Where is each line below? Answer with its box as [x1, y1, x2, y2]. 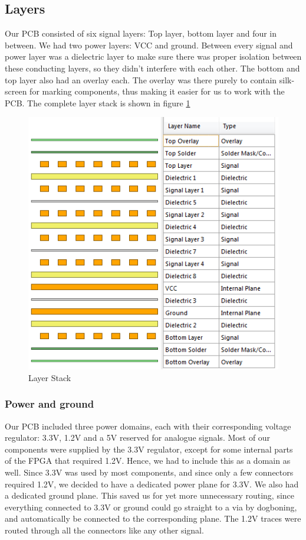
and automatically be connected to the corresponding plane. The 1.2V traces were [5, 512, 301, 525]
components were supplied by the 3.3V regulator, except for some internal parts [5, 443, 293, 455]
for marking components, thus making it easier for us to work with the [29, 85, 285, 97]
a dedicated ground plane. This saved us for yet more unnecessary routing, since [5, 489, 295, 502]
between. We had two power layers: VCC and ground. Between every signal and [5, 38, 293, 51]
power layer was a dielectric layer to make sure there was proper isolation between [5, 50, 302, 63]
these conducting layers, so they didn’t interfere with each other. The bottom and [5, 61, 300, 74]
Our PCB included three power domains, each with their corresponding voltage [5, 419, 291, 432]
